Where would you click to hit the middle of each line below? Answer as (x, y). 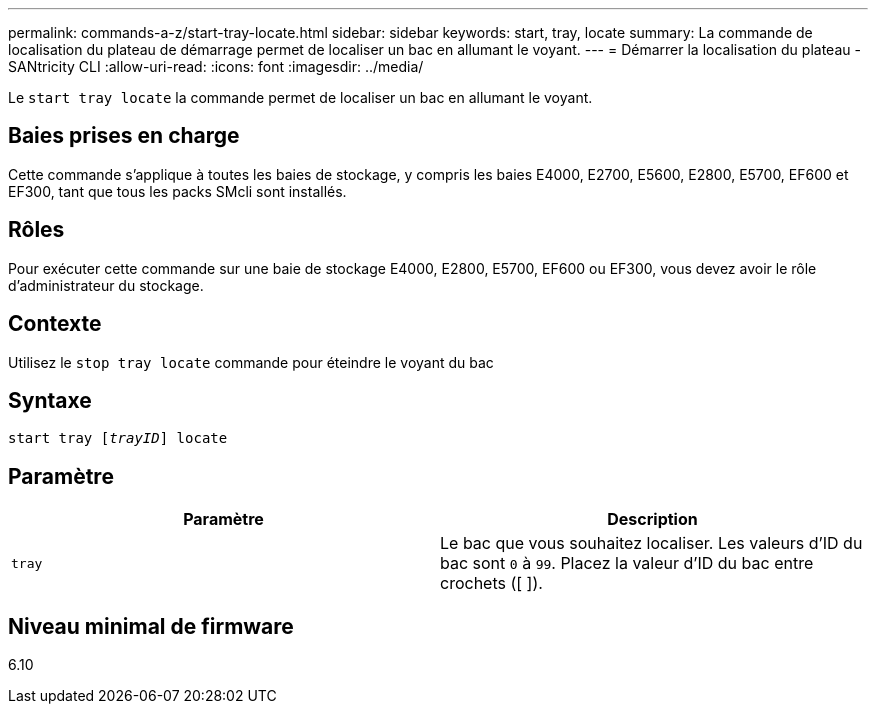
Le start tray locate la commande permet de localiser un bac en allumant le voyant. (300, 97)
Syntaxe (50, 400)
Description (652, 519)
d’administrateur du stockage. (106, 285)
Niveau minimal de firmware (151, 626)
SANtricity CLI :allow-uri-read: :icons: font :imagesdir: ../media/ (216, 66)
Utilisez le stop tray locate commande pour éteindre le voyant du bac (251, 362)
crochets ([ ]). (491, 583)
